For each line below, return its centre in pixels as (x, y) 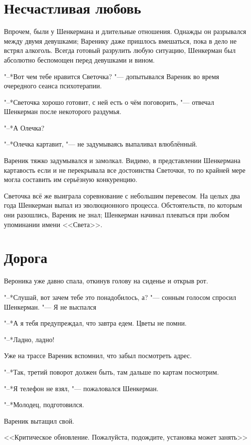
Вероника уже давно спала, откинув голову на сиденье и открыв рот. (106, 281)
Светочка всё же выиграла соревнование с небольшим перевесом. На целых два (122, 195)
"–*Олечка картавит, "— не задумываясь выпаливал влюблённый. (101, 144)
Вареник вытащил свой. (39, 420)
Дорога (26, 257)
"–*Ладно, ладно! (29, 339)
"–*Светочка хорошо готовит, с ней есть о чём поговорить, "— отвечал (109, 102)
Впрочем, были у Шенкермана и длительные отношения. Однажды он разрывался (125, 31)
